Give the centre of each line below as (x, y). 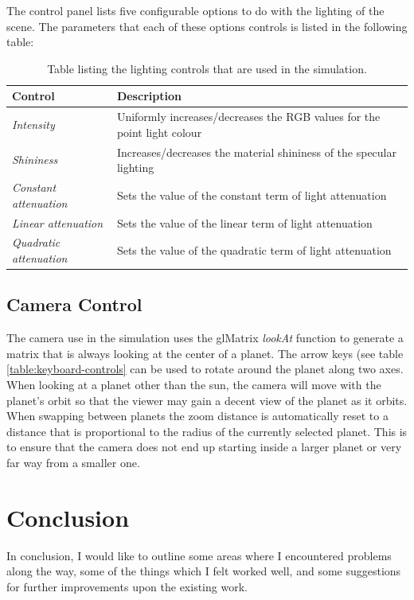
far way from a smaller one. (73, 463)
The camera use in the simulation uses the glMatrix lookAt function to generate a (205, 338)
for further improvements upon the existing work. (127, 586)
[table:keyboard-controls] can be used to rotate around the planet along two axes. (205, 369)
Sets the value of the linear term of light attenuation (244, 222)
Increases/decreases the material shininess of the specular (256, 152)
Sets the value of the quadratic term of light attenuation (254, 250)
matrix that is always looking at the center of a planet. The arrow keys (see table (205, 353)
